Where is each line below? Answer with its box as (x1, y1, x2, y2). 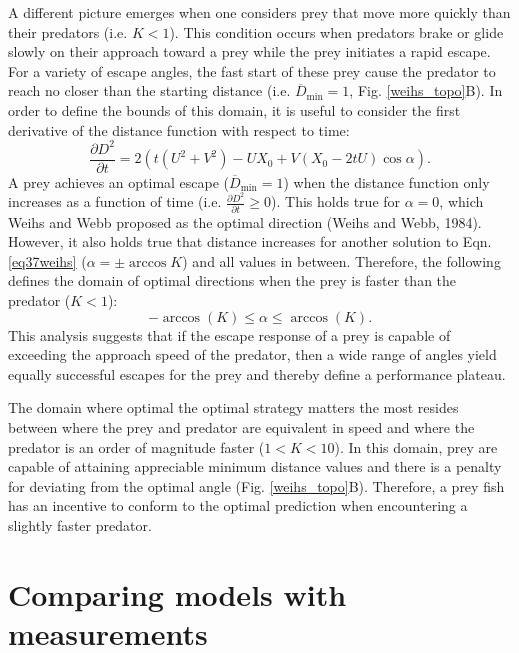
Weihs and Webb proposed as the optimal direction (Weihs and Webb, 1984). (8, 211, 482, 232)
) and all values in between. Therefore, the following (182, 250, 501, 271)
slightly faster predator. (8, 515, 152, 536)
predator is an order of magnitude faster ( (8, 436, 265, 457)
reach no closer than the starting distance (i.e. (8, 80, 291, 101)
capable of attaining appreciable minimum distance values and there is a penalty (8, 456, 502, 477)
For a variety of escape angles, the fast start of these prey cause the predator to (8, 60, 496, 81)
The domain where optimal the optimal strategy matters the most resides (8, 397, 459, 418)
